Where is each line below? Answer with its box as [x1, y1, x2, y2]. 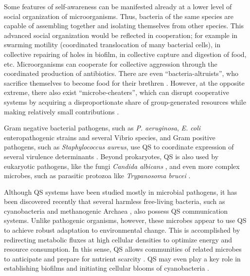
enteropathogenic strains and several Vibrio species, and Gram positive [4, 132, 215, 142]
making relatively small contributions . [4, 106, 119, 116]
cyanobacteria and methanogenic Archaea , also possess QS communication [4, 205, 228, 216]
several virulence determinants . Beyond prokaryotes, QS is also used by [4, 151, 219, 161]
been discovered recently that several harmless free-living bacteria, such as [4, 196, 225, 206]
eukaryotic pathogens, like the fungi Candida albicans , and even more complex [4, 161, 240, 171]
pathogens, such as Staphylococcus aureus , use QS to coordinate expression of [4, 142, 234, 152]
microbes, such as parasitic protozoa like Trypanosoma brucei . [4, 170, 191, 181]
